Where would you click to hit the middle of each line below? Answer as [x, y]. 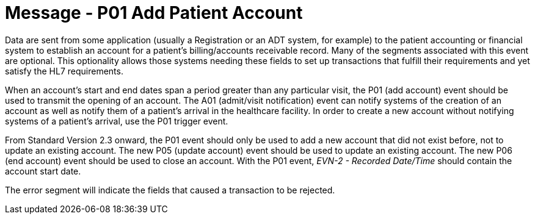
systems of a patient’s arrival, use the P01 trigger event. [117, 121]
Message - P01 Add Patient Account [154, 13]
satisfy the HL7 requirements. [64, 71]
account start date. [43, 171]
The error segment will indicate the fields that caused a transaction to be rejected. [170, 190]
